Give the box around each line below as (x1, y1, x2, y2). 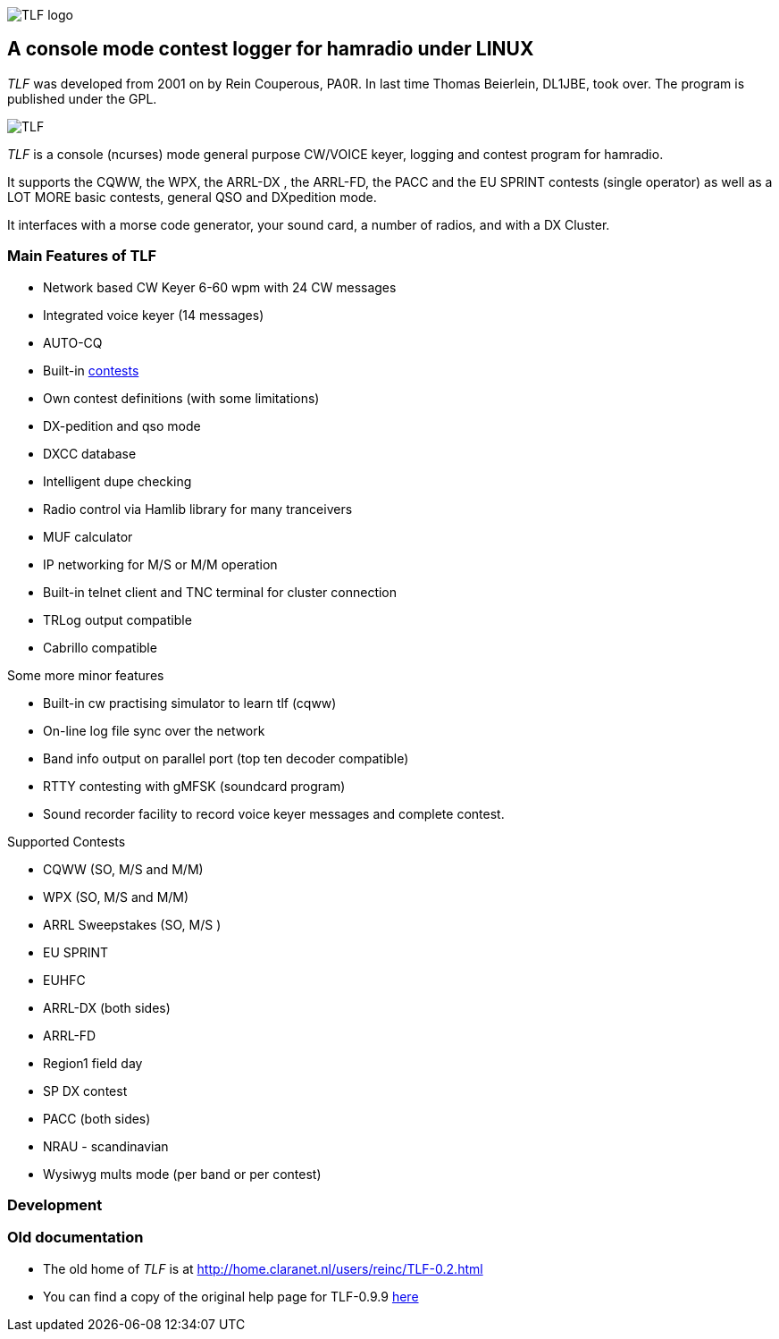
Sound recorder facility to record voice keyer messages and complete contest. (43, 805, 505, 821)
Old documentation (7, 1228, 144, 1247)
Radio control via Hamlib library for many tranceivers (43, 501, 353, 517)
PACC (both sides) (43, 1110, 151, 1126)
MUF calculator (43, 528, 133, 544)
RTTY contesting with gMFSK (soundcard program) (43, 778, 346, 794)
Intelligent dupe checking (43, 473, 192, 489)
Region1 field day (43, 1055, 143, 1071)
